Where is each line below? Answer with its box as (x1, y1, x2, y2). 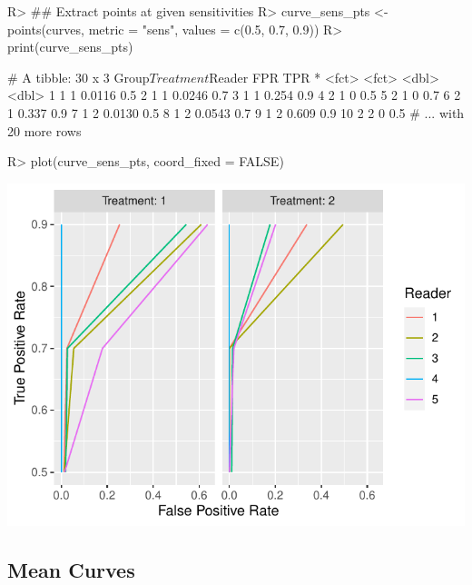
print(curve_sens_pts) (7, 37, 133, 56)
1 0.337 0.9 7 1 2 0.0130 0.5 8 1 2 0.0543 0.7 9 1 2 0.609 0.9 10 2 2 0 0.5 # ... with (7, 103, 465, 122)
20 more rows (7, 121, 82, 140)
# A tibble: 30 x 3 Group (7, 67, 150, 86)
